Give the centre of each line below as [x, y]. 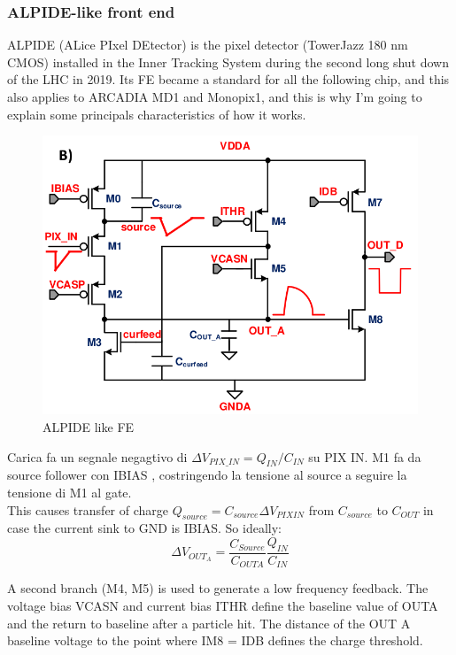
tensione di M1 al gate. [70, 493]
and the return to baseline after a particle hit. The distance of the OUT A [209, 623]
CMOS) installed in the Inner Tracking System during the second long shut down [228, 62]
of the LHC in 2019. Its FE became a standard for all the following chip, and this [228, 79]
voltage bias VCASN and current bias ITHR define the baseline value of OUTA [223, 605]
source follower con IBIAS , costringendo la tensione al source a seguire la [207, 475]
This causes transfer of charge [88, 509]
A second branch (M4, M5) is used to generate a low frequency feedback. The [218, 588]
